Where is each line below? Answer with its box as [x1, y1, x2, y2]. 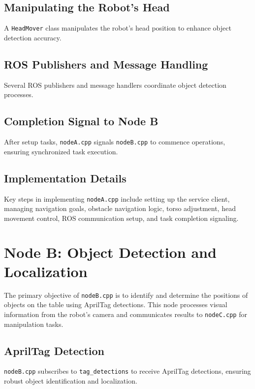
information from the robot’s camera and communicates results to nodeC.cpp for [4, 309, 247, 319]
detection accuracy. [4, 32, 62, 42]
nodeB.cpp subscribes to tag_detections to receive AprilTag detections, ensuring [4, 366, 251, 376]
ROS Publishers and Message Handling [4, 56, 208, 71]
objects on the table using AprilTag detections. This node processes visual [4, 299, 227, 310]
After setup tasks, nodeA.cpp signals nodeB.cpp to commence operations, [4, 137, 225, 147]
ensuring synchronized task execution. [4, 146, 118, 156]
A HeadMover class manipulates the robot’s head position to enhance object [4, 23, 231, 33]
